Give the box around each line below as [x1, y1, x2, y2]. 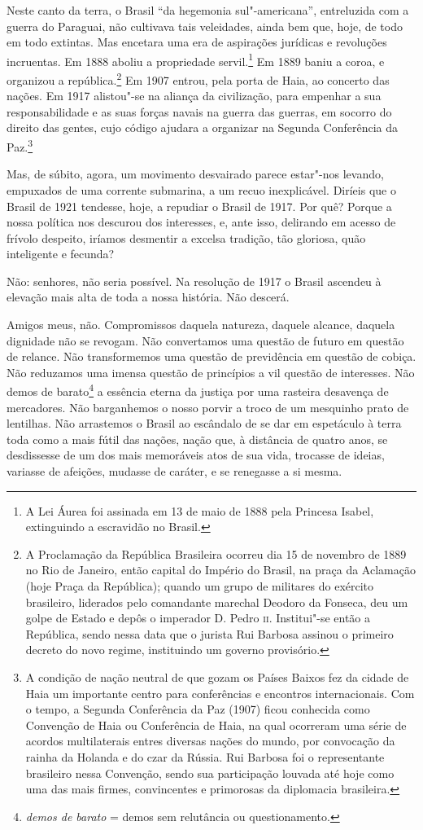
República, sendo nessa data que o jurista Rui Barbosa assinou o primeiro [25, 625, 394, 642]
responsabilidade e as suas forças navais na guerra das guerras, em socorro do [7, 103, 392, 120]
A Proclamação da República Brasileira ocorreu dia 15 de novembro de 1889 [25, 545, 407, 562]
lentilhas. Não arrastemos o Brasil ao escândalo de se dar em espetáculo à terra [7, 415, 402, 432]
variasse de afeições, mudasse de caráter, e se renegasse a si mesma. [7, 463, 342, 480]
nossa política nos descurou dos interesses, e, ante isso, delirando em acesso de [7, 213, 396, 231]
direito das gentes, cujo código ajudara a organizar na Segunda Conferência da [7, 119, 399, 136]
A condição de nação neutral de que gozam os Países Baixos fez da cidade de [25, 669, 409, 685]
